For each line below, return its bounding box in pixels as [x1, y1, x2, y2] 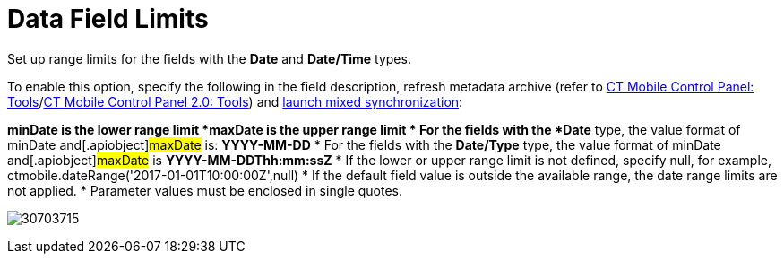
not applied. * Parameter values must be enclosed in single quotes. [7, 182, 403, 198]
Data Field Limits [7, 4, 209, 34]
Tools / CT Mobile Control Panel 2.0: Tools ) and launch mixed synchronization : [7, 93, 463, 109]
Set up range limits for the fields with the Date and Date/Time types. [7, 50, 411, 66]
